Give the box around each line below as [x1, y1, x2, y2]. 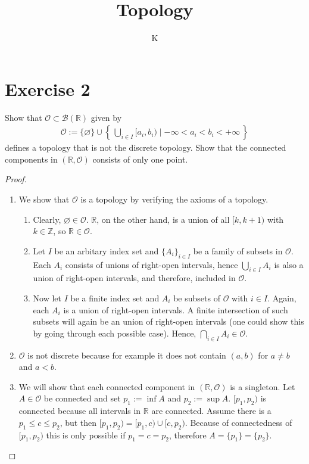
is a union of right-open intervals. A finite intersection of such [63, 303, 288, 316]
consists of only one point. [92, 152, 188, 165]
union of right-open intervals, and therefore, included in [33, 272, 236, 284]
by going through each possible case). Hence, [33, 326, 196, 339]
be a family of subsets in [193, 244, 283, 257]
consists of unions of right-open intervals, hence [65, 258, 238, 270]
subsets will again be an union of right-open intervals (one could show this [33, 315, 304, 328]
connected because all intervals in [18, 404, 141, 417]
